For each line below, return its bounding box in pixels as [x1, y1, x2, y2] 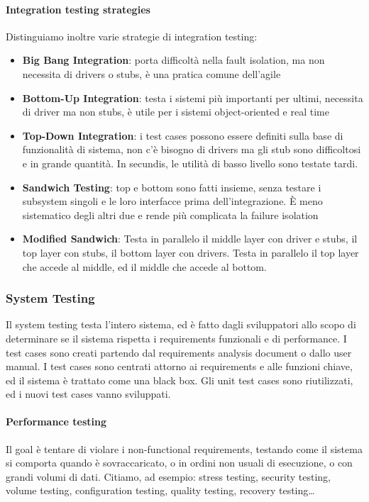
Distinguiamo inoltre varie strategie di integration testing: [6, 28, 258, 43]
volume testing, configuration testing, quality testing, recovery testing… [6, 483, 315, 498]
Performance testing [6, 414, 106, 429]
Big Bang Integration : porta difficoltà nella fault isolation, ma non [22, 52, 325, 67]
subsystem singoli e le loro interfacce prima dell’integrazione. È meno [22, 194, 323, 208]
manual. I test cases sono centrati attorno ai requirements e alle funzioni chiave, [6, 359, 353, 374]
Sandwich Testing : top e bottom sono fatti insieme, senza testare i [22, 179, 321, 194]
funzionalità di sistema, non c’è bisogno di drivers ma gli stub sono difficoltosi [22, 142, 361, 157]
